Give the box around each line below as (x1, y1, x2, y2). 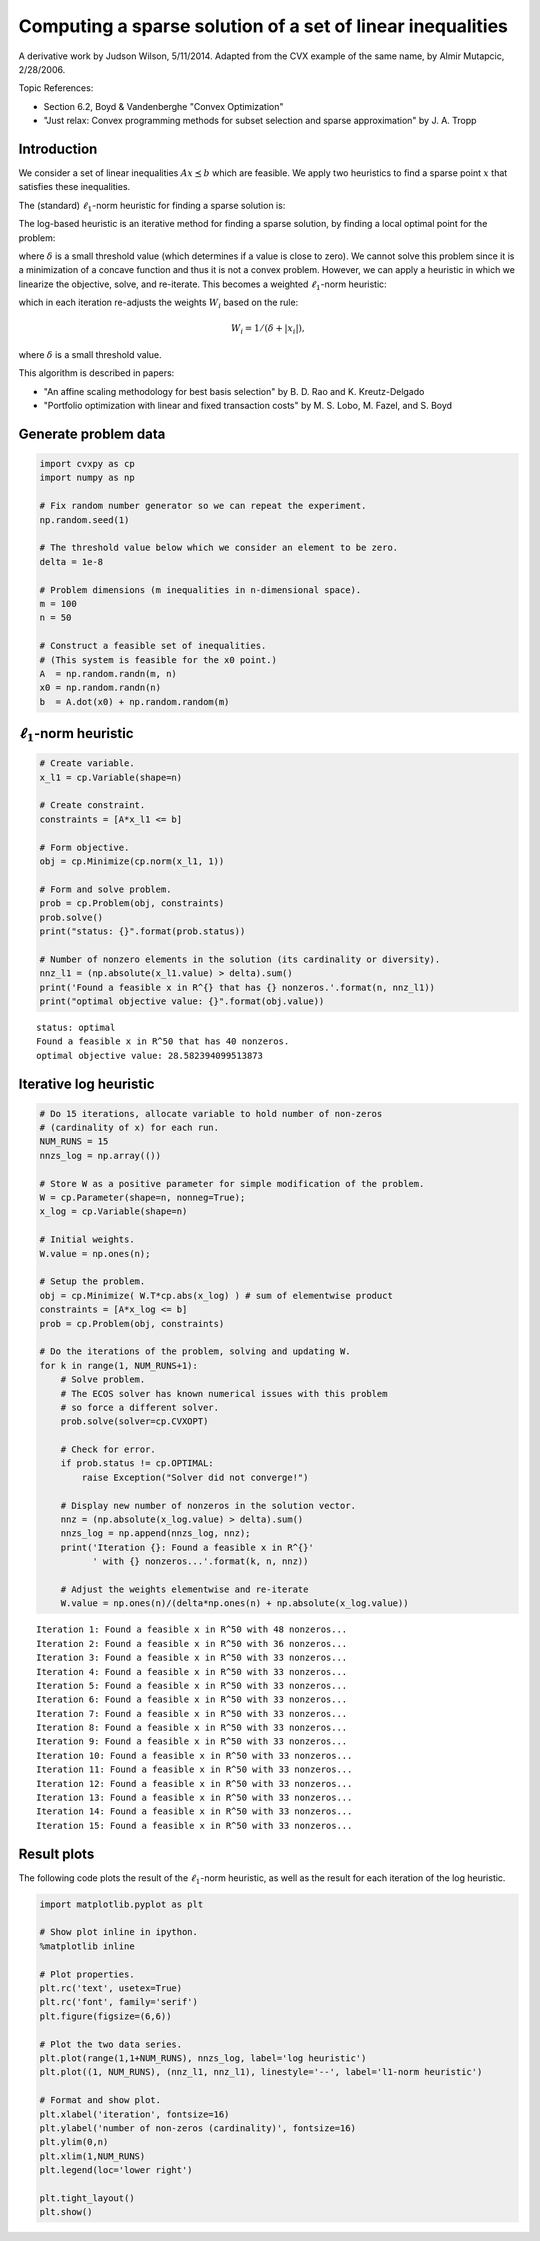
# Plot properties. (39, 1968, 135, 1980)
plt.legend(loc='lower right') (39, 2165, 194, 2176)
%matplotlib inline (39, 1940, 135, 1952)
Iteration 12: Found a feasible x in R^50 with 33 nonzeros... (36, 1778, 353, 1789)
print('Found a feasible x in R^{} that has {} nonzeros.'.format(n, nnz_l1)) (39, 981, 435, 993)
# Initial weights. (39, 1234, 135, 1245)
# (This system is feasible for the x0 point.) (39, 654, 277, 665)
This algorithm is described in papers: (18, 367, 175, 379)
